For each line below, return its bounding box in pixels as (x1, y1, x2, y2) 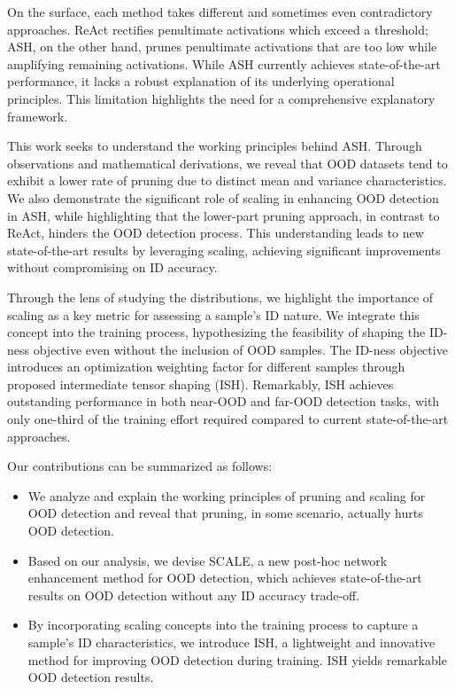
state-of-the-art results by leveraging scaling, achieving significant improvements (7, 240, 441, 259)
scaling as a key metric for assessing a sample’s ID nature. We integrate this (7, 305, 420, 324)
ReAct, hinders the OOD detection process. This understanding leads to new (7, 223, 424, 242)
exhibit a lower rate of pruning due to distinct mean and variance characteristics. (7, 171, 447, 190)
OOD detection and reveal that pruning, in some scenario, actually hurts (27, 504, 423, 522)
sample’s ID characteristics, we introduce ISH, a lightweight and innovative (27, 633, 436, 651)
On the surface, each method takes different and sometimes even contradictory (7, 3, 433, 20)
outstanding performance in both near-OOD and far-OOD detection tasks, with (7, 392, 440, 411)
